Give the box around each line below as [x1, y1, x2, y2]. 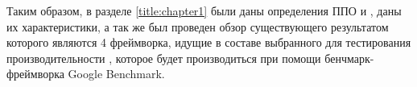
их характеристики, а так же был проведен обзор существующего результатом [6, 18, 389, 35]
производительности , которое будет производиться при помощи [6, 49, 321, 66]
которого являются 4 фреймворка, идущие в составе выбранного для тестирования [6, 34, 411, 51]
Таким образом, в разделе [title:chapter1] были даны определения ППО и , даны [6, 2, 402, 19]
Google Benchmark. [68, 65, 165, 82]
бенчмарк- [324, 49, 374, 66]
